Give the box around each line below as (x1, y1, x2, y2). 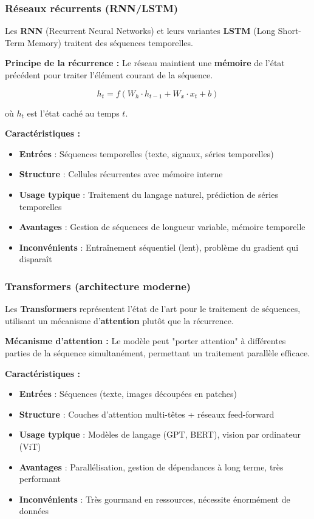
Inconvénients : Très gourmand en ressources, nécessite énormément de (19, 492, 290, 505)
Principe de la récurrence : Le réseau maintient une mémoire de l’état (5, 56, 285, 69)
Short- (278, 24, 301, 37)
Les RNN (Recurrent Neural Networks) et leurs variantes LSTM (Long (5, 24, 276, 37)
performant (19, 472, 61, 485)
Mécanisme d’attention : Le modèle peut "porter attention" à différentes (5, 334, 286, 347)
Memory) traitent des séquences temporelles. (27, 36, 193, 49)
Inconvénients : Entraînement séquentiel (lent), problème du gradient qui (19, 240, 299, 253)
